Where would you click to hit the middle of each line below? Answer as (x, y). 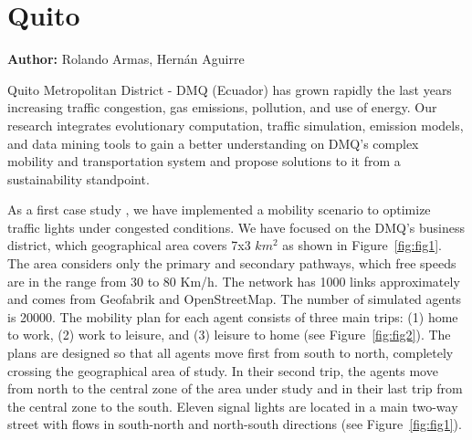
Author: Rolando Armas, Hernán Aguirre (126, 59)
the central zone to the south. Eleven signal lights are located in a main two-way (233, 406)
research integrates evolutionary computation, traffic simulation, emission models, (236, 125)
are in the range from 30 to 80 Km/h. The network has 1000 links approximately (234, 281)
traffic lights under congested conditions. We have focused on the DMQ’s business (236, 227)
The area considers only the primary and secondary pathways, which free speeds (232, 263)
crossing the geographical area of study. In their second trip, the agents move (223, 370)
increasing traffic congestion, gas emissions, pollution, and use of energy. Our (222, 107)
